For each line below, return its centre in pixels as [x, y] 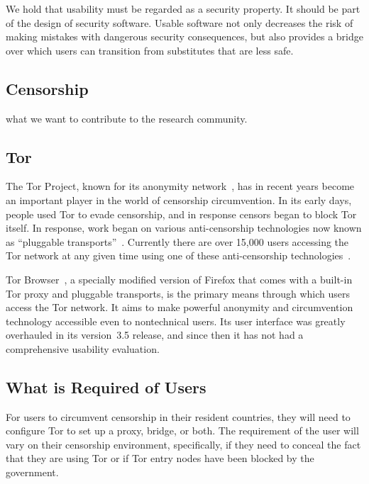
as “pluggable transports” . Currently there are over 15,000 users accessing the [177, 241]
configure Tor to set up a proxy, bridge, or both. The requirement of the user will [182, 430]
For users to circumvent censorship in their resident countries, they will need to [178, 416]
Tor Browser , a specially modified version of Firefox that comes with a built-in [179, 279]
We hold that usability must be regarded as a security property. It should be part [183, 9]
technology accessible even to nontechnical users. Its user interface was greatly [176, 321]
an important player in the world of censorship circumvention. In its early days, [179, 199]
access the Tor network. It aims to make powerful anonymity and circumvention [180, 307]
